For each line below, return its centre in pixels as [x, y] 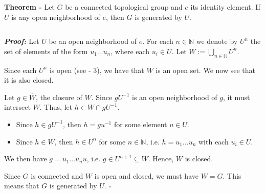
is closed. [199, 159]
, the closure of [59, 97]
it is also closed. [29, 80]
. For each [158, 41]
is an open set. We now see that [205, 70]
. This [232, 175]
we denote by [217, 41]
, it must [236, 97]
